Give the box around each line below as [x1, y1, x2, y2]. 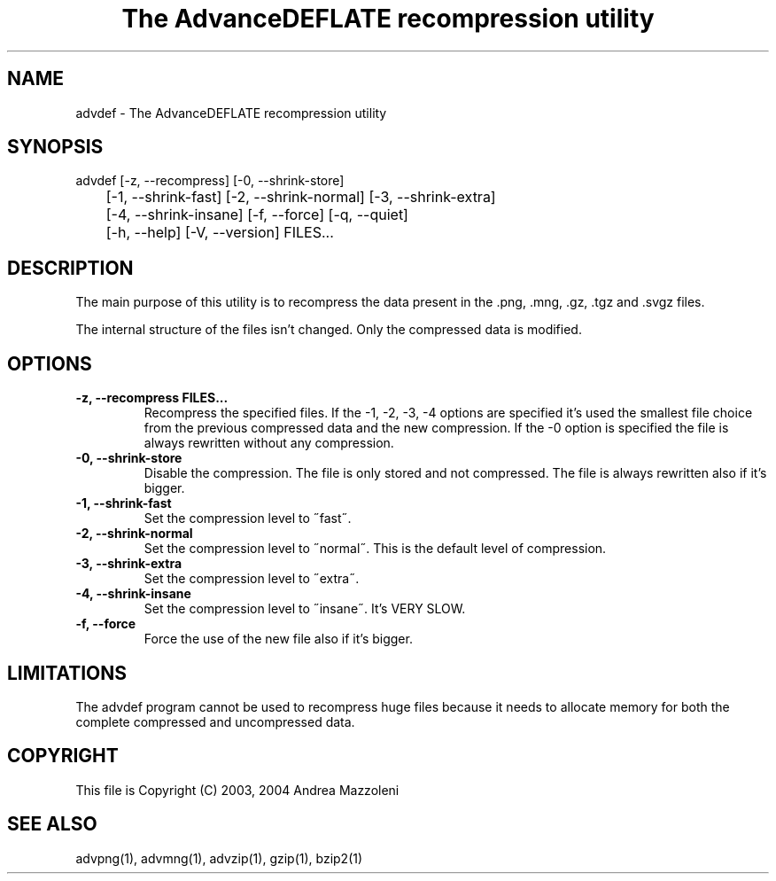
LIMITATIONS [7, 661, 128, 684]
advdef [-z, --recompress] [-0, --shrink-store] [75, 173, 345, 189]
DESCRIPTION [7, 256, 134, 279]
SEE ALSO [7, 813, 97, 836]
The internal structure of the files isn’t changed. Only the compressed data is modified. [75, 322, 582, 338]
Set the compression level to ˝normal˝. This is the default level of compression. [144, 541, 607, 557]
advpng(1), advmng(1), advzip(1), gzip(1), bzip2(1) [75, 850, 363, 866]
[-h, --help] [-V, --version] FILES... [105, 223, 334, 242]
